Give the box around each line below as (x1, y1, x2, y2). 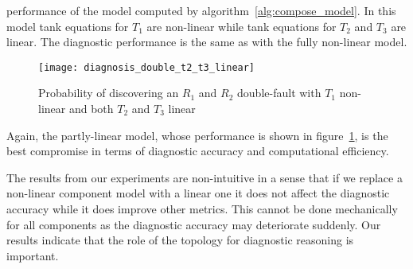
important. (6, 247, 59, 263)
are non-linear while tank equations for (146, 18, 337, 34)
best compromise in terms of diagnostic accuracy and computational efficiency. (6, 142, 389, 159)
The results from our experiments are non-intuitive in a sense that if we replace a (6, 169, 403, 185)
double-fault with (237, 84, 321, 101)
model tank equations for (6, 18, 129, 34)
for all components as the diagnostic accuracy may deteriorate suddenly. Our (6, 216, 381, 232)
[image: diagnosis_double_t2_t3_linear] (38, 61, 255, 73)
